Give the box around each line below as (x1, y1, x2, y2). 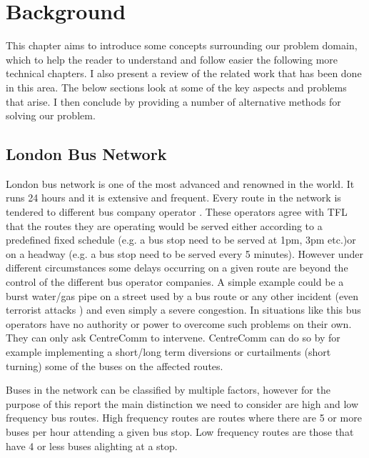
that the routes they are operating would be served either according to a (6, 218, 323, 233)
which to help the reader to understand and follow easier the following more (6, 51, 338, 66)
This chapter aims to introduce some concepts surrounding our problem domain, (6, 38, 358, 53)
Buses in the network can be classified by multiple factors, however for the (6, 382, 330, 397)
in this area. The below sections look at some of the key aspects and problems (6, 79, 347, 94)
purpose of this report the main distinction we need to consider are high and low (6, 396, 359, 411)
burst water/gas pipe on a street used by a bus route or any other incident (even (6, 288, 359, 303)
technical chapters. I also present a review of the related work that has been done (6, 66, 362, 81)
